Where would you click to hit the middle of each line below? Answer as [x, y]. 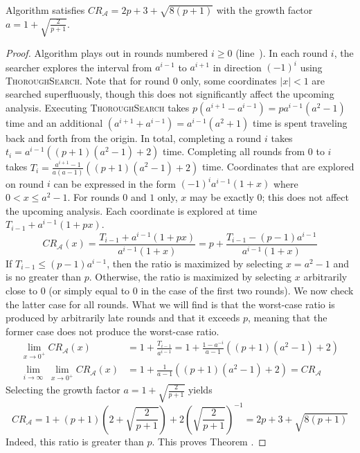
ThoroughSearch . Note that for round [88, 80]
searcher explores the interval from [79, 67]
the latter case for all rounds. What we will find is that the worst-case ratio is [170, 304]
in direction [237, 67]
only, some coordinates [229, 80]
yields [200, 389]
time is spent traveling [300, 122]
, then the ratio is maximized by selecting [195, 263]
